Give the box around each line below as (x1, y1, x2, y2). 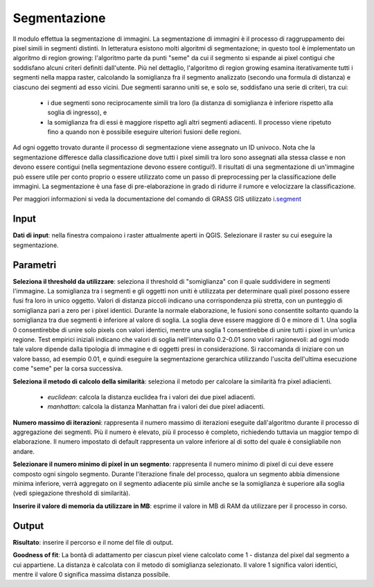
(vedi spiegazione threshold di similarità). (12, 489, 131, 498)
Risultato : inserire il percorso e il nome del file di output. (12, 538, 174, 546)
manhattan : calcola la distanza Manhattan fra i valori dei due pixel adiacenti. (47, 402, 265, 411)
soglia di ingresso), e (47, 108, 107, 117)
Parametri (12, 259, 57, 271)
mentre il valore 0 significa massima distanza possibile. (12, 570, 170, 578)
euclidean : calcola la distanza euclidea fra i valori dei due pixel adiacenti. (47, 392, 256, 401)
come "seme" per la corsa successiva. (12, 364, 123, 373)
